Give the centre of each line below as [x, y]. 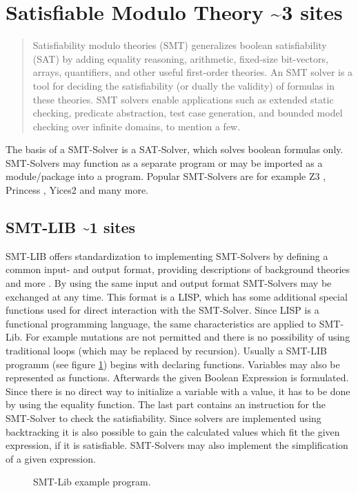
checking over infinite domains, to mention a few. [137, 126]
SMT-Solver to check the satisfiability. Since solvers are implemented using [163, 417]
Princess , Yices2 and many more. [77, 190]
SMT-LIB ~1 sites [71, 227]
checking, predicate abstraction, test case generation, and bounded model [188, 113]
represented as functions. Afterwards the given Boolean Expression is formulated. [177, 378]
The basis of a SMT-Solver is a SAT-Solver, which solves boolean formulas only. [175, 149]
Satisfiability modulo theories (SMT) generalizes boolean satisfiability [180, 45]
